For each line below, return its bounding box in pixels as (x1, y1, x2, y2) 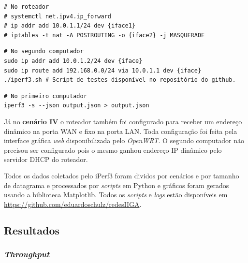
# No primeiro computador (4, 92, 87, 100)
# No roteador (4, 3, 49, 10)
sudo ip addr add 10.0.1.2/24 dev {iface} (4, 57, 143, 64)
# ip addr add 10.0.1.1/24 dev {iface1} (4, 22, 136, 29)
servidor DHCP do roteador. (4, 154, 88, 164)
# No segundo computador (4, 48, 84, 55)
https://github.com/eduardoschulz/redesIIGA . (4, 199, 142, 209)
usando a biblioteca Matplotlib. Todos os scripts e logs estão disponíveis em (4, 190, 228, 200)
